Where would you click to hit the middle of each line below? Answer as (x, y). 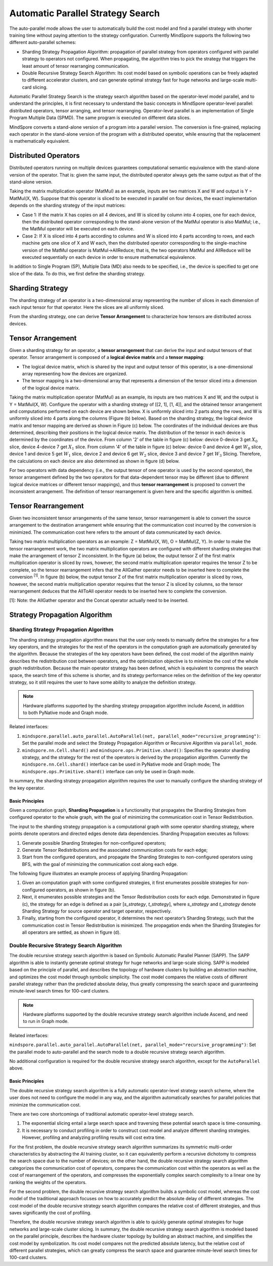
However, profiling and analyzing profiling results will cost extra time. (94, 1137)
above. (16, 1068)
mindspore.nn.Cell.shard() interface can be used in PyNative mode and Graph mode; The (121, 764)
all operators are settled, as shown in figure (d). (71, 932)
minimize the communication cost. (45, 1104)
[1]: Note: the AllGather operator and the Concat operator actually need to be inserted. (99, 601)
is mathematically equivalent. (40, 141)
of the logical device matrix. (51, 388)
